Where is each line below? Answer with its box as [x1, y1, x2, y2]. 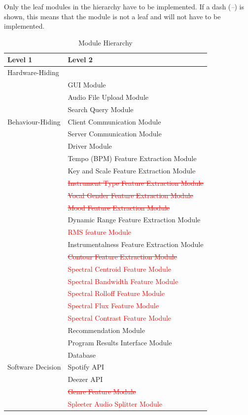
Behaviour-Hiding [7, 116, 61, 126]
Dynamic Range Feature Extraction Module [68, 214, 201, 225]
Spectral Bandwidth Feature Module [68, 276, 178, 286]
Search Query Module [68, 104, 134, 114]
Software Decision [7, 362, 61, 372]
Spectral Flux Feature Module [68, 300, 159, 311]
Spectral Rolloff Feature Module [68, 288, 165, 298]
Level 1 [7, 54, 33, 65]
